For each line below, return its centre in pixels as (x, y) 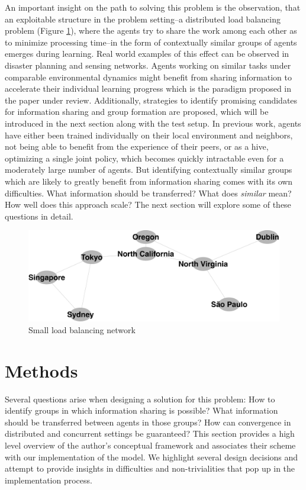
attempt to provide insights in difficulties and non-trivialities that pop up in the (150, 468)
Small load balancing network (82, 329)
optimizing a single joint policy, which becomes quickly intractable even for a (144, 158)
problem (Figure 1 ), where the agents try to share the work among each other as (151, 30)
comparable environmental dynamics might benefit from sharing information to (148, 77)
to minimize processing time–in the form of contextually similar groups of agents (151, 42)
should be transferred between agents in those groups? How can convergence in (148, 422)
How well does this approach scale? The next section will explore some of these (148, 204)
